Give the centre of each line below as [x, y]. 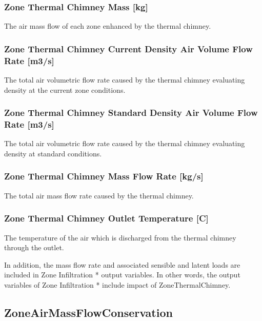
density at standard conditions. [53, 153]
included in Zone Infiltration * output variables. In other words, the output [122, 275]
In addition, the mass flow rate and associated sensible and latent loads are [122, 264]
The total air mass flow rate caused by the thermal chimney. [99, 195]
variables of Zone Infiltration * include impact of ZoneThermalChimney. [117, 284]
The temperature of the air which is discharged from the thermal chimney [120, 237]
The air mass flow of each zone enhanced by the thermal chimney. [108, 26]
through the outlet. [34, 247]
